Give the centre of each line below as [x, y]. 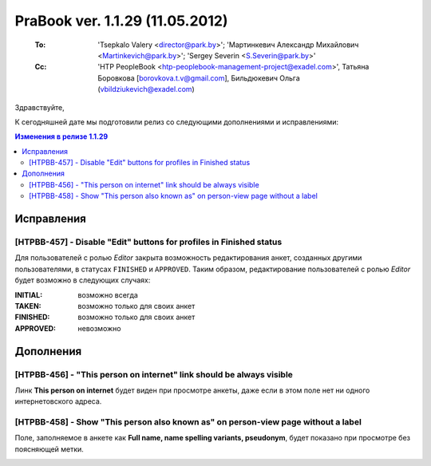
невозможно [99, 328]
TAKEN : [28, 306]
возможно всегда [108, 294]
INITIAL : [29, 294]
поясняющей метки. [49, 449]
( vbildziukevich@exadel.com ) [146, 89]
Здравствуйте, [40, 107]
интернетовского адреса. [58, 401]
